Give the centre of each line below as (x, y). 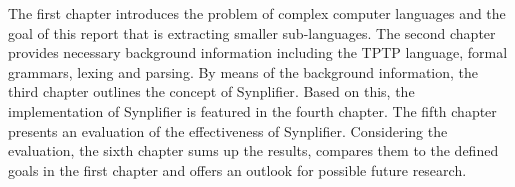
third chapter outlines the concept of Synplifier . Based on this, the (211, 91)
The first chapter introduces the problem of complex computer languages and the (257, 13)
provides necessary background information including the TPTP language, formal (258, 52)
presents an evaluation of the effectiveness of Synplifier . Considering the (228, 130)
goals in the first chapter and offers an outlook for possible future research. (237, 169)
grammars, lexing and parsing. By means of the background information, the (243, 71)
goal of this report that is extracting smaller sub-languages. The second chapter (252, 32)
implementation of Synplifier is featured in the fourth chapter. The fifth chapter (252, 110)
